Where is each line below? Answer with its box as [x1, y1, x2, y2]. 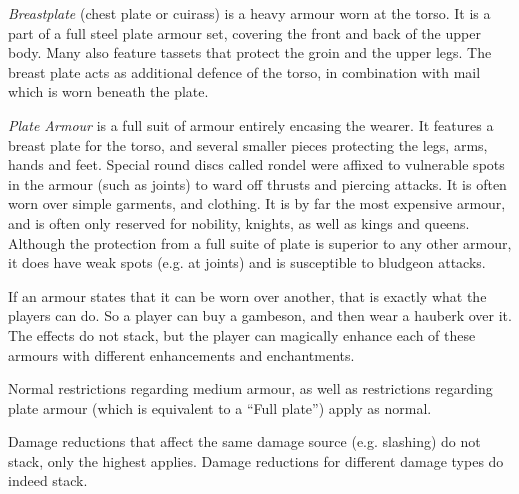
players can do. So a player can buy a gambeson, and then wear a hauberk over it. [8, 305, 512, 326]
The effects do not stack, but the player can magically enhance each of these [8, 324, 476, 345]
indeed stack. [8, 470, 88, 491]
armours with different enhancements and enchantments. [8, 344, 355, 365]
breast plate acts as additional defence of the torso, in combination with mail [8, 61, 481, 82]
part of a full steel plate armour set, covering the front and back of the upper [8, 22, 481, 43]
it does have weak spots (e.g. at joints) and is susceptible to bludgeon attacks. [8, 252, 486, 273]
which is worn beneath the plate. [8, 81, 209, 102]
